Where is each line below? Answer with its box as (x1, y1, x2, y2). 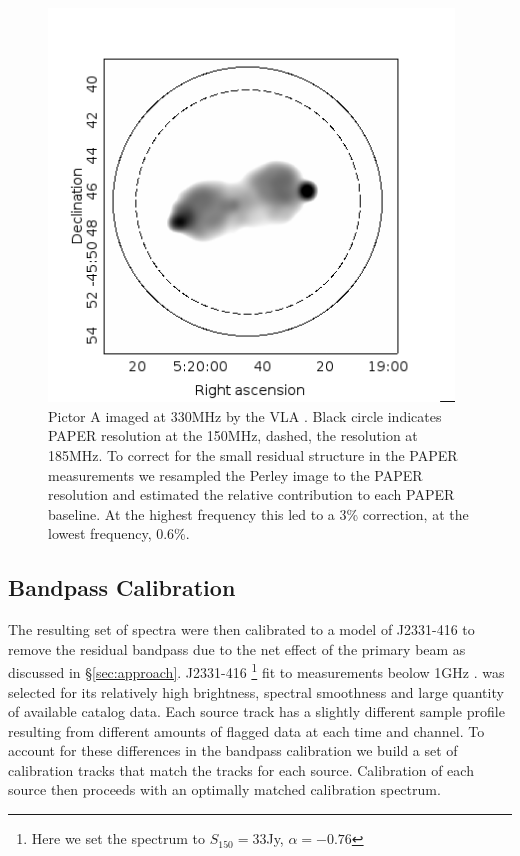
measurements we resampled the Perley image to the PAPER (48, 464, 423, 485)
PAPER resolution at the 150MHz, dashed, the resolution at (48, 425, 418, 446)
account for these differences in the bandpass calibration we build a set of (8, 740, 458, 761)
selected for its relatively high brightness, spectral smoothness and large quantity (8, 681, 504, 702)
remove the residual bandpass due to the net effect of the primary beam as (8, 638, 466, 659)
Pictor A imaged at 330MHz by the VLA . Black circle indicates (48, 405, 442, 426)
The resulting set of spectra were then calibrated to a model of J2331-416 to (8, 619, 475, 640)
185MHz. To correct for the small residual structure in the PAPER (48, 444, 458, 465)
